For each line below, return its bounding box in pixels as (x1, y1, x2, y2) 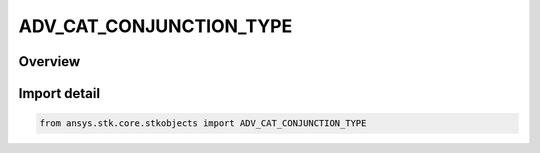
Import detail (18, 85, 100, 102)
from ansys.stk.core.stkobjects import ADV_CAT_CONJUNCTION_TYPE (39, 118, 367, 129)
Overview (18, 53, 81, 70)
